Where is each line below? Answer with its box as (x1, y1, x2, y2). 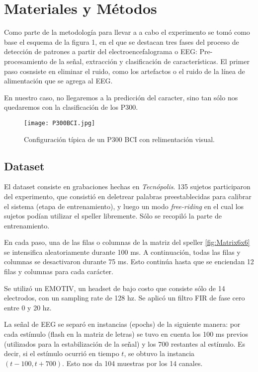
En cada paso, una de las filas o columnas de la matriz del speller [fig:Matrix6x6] (4, 237, 250, 247)
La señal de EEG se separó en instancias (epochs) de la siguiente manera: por (4, 319, 241, 329)
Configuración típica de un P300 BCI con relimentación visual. (24, 134, 215, 144)
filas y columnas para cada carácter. (4, 266, 113, 277)
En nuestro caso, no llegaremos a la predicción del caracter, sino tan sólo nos (4, 92, 238, 102)
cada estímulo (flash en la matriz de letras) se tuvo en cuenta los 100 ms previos (4, 329, 248, 339)
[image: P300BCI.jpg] (24, 119, 95, 127)
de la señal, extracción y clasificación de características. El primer (49, 56, 250, 66)
